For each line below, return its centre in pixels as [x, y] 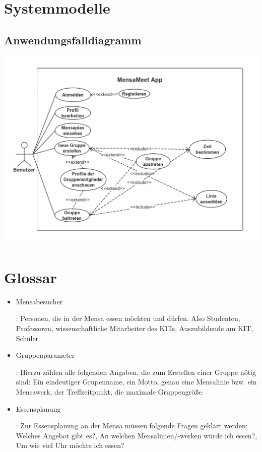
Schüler [27, 338]
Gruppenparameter [45, 355]
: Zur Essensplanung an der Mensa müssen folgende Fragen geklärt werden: [132, 426]
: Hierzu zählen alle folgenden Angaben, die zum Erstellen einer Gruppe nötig [136, 372]
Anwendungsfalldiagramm [73, 40]
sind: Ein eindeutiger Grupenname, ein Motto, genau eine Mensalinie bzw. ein [136, 382]
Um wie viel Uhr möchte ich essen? [70, 445]
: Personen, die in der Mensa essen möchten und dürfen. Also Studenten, [128, 318]
